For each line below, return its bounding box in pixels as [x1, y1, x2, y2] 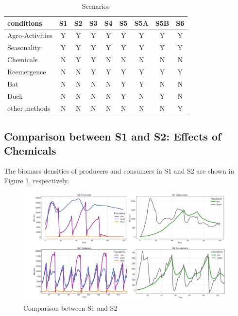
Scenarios [82, 1, 110, 11]
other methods [7, 103, 51, 113]
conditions [7, 18, 42, 28]
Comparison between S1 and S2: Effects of [4, 128, 221, 143]
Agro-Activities [7, 30, 52, 40]
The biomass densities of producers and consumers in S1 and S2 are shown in [4, 166, 235, 176]
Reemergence [7, 66, 46, 76]
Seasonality [7, 42, 41, 53]
